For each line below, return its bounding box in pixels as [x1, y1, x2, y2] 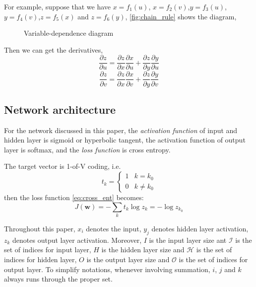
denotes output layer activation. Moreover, [12, 234, 142, 245]
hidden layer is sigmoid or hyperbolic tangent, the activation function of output [4, 135, 246, 145]
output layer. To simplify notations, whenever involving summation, [4, 264, 210, 274]
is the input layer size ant [149, 234, 227, 245]
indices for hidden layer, [4, 254, 77, 264]
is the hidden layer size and [101, 244, 185, 255]
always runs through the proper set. [4, 274, 113, 284]
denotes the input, [86, 223, 141, 233]
